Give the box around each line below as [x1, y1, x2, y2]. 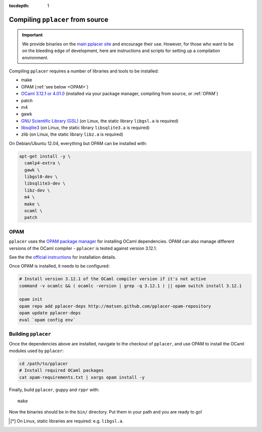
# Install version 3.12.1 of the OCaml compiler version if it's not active [19, 276, 206, 282]
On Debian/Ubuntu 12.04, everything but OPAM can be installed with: [9, 140, 147, 146]
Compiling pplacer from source [9, 15, 109, 24]
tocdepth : [9, 3, 30, 8]
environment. [22, 54, 49, 60]
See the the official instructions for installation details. [9, 254, 116, 260]
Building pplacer [9, 330, 51, 337]
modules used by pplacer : [9, 348, 64, 354]
